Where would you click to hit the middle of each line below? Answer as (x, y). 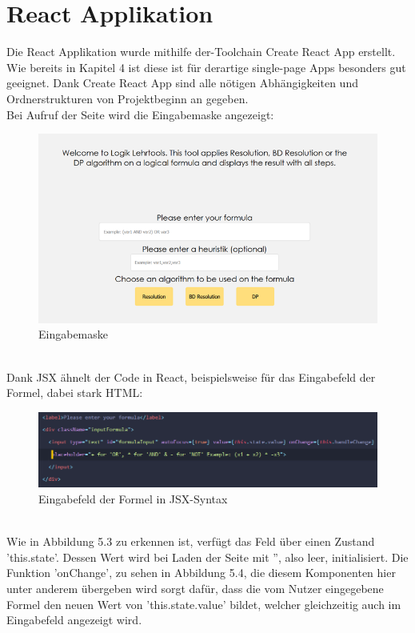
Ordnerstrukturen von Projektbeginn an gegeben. (128, 98)
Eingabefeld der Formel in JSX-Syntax (133, 498)
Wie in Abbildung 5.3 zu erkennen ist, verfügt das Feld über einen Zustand (191, 541)
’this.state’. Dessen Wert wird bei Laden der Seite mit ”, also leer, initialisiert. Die (207, 557)
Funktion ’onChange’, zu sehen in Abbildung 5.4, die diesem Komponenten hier (201, 573)
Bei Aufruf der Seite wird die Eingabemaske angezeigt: (140, 114)
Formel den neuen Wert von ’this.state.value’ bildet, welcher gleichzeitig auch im (204, 604)
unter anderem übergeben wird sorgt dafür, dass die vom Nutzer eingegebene (195, 588)
